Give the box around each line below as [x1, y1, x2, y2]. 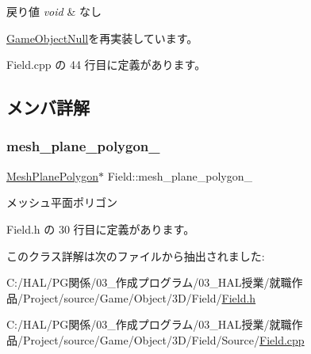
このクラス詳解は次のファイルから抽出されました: [6, 247, 265, 264]
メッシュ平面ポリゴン [6, 194, 117, 211]
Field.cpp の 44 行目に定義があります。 [6, 56, 206, 73]
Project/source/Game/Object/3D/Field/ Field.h [22, 289, 256, 306]
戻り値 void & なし [6, 3, 102, 19]
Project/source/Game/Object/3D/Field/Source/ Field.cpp [22, 331, 305, 348]
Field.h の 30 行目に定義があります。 [6, 220, 195, 237]
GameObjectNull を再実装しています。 [6, 29, 198, 46]
